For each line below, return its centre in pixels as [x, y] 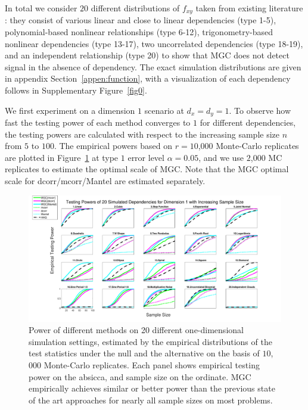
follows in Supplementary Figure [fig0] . [76, 90]
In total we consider [41, 8]
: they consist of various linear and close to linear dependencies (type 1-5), [141, 20]
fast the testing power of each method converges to [98, 122]
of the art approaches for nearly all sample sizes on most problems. [151, 400]
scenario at [164, 110]
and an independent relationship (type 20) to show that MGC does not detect [147, 55]
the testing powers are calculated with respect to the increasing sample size [142, 134]
